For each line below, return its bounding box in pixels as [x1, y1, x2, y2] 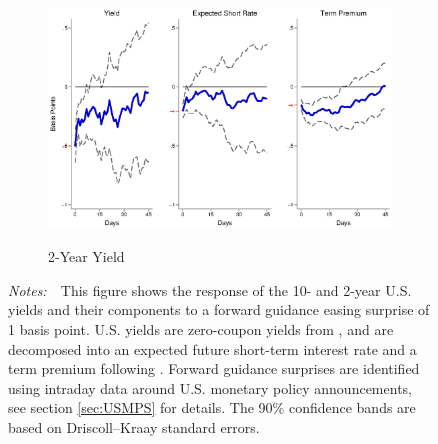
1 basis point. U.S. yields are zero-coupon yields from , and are [8, 319, 394, 340]
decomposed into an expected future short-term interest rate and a [8, 338, 417, 359]
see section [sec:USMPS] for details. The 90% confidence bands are [8, 397, 416, 418]
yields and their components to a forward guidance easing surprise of [8, 299, 430, 320]
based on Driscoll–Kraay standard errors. [8, 417, 260, 438]
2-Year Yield [48, 246, 125, 267]
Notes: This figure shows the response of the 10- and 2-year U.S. [8, 279, 412, 300]
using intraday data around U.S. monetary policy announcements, [8, 377, 412, 398]
